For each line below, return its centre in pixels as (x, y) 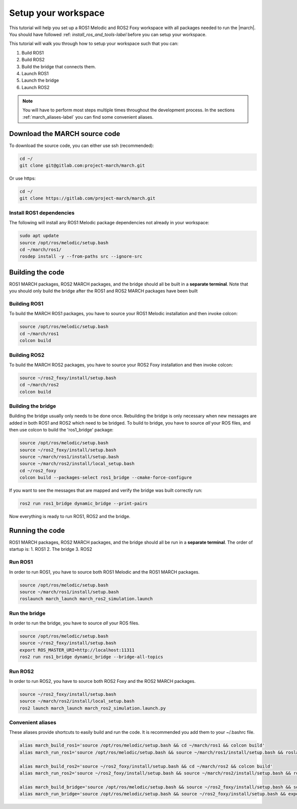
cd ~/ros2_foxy (38, 471)
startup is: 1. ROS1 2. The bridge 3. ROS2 (51, 549)
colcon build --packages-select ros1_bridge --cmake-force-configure (106, 478)
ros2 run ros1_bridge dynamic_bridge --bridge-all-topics (91, 657)
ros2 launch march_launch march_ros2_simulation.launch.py (93, 708)
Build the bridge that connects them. (59, 66)
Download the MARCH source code (65, 134)
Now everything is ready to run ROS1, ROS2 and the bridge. (70, 517)
